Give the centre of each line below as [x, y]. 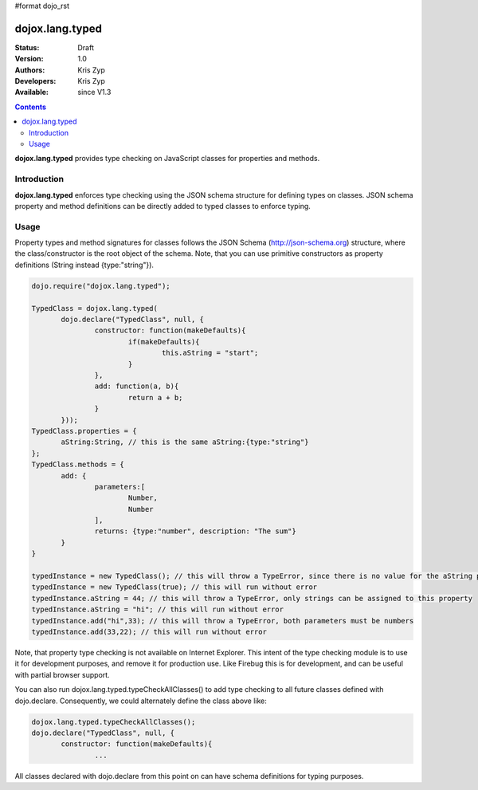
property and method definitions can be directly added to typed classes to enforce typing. [163, 206]
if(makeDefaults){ [164, 342]
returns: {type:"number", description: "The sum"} [195, 531]
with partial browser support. [63, 674]
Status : [27, 47]
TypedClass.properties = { [84, 431]
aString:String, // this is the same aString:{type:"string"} [185, 442]
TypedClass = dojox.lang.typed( [95, 308]
